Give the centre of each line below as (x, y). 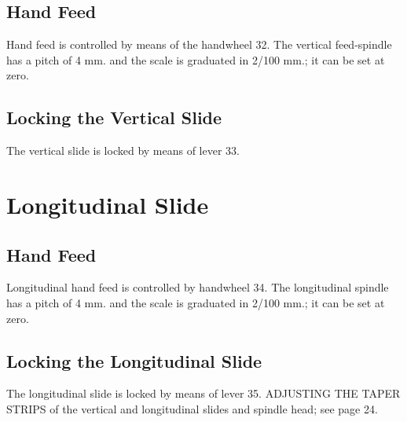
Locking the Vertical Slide (114, 117)
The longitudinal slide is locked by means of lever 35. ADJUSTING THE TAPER (203, 393)
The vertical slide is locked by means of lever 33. (123, 150)
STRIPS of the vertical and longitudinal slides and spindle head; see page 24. (192, 408)
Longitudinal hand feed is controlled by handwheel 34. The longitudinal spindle (198, 287)
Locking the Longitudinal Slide (134, 360)
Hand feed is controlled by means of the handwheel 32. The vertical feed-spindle (199, 44)
